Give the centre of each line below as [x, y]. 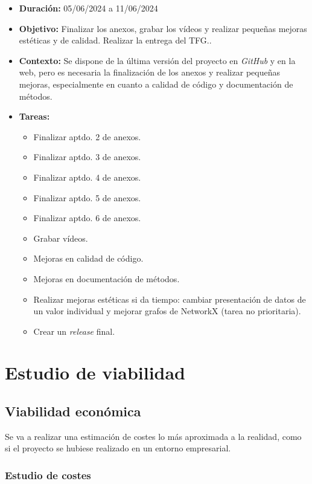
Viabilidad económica [73, 411]
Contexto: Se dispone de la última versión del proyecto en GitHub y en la [157, 60]
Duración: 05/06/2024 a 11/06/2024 [88, 8]
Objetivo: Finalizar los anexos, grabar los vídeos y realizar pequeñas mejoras [163, 28]
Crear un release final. [74, 331]
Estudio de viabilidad [95, 373]
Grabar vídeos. [61, 238]
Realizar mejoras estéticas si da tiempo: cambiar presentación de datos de [170, 299]
